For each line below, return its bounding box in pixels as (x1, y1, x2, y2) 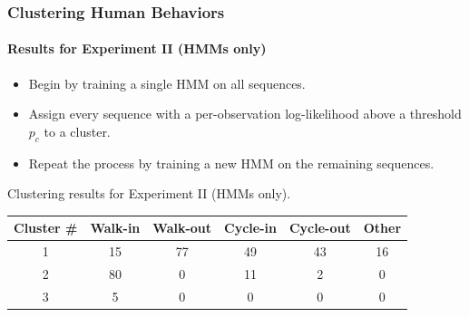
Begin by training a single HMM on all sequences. (28, 73, 306, 92)
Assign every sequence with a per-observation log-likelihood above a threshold (28, 104, 462, 123)
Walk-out (152, 218, 212, 237)
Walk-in (90, 218, 141, 237)
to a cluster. (44, 121, 111, 140)
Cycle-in (224, 218, 277, 237)
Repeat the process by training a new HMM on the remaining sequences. (28, 153, 435, 172)
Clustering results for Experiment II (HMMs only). (7, 184, 291, 203)
